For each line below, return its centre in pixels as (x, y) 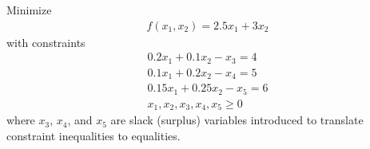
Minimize (29, 10)
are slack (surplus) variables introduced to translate (237, 120)
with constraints (46, 42)
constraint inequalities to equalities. (93, 135)
